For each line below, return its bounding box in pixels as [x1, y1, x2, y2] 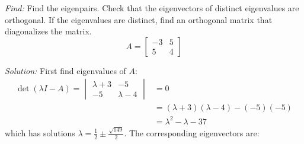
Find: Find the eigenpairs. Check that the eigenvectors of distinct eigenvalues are [5, 2, 299, 14]
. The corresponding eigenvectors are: [124, 126, 260, 139]
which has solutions [5, 126, 75, 139]
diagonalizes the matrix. [5, 25, 92, 37]
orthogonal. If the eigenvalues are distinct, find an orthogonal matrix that [5, 13, 273, 25]
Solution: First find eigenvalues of [5, 64, 126, 76]
